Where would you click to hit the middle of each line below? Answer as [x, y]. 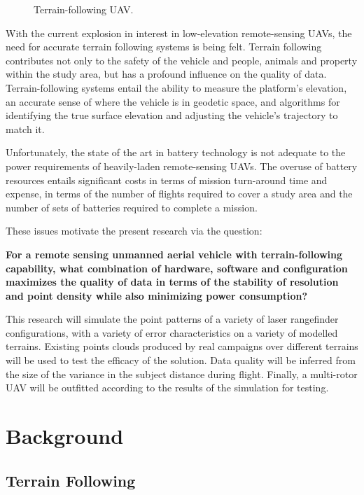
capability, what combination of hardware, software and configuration [177, 268]
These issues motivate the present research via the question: [134, 231]
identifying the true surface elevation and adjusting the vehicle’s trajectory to [172, 115]
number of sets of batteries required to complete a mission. [132, 207]
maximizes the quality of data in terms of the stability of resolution [172, 282]
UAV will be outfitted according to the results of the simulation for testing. [167, 388]
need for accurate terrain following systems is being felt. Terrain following [164, 47]
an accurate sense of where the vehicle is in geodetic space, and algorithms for [173, 101]
